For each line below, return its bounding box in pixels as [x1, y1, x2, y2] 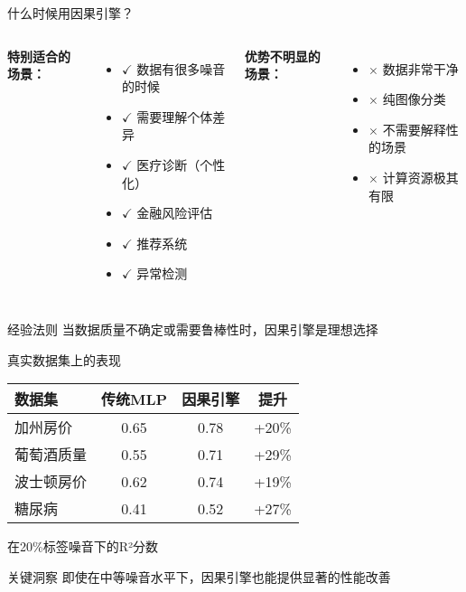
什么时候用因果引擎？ [7, 4, 134, 22]
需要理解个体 [136, 107, 213, 126]
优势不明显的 [244, 46, 321, 65]
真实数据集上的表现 [7, 350, 121, 369]
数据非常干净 [382, 59, 459, 78]
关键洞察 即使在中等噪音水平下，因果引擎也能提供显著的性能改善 [7, 567, 391, 586]
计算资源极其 [382, 167, 459, 186]
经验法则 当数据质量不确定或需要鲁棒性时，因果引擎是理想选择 [7, 319, 378, 338]
